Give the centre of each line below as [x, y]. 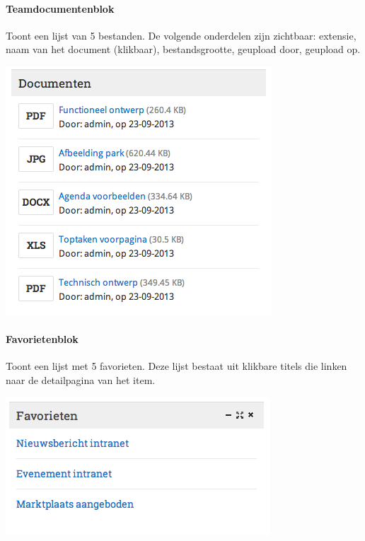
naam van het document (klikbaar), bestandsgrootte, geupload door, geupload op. [183, 49]
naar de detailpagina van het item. [81, 379]
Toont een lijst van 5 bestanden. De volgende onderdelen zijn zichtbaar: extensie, [181, 35]
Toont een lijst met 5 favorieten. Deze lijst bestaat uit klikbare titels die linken [176, 366]
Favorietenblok [42, 339]
